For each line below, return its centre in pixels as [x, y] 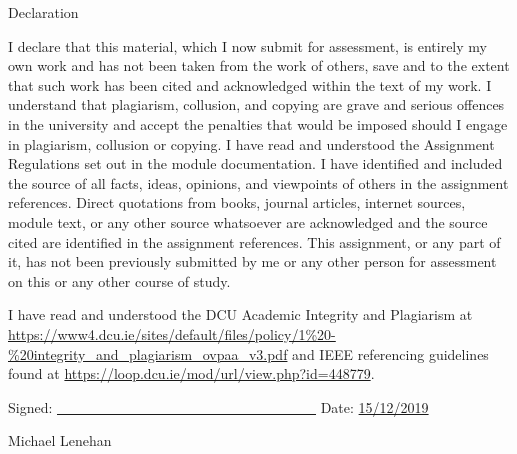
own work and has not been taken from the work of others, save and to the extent [259, 65]
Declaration [43, 12]
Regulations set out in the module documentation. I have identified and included [255, 163]
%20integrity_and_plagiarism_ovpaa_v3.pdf [148, 353]
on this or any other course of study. [119, 280]
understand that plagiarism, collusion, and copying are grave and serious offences [256, 104]
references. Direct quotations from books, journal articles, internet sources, [237, 202]
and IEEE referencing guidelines [390, 353]
